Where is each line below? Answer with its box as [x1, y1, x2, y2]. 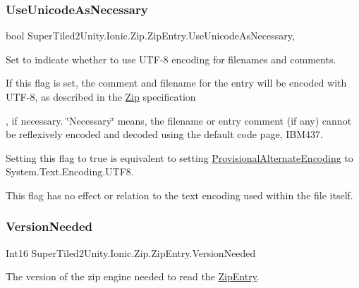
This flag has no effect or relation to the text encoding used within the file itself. [6, 187, 353, 202]
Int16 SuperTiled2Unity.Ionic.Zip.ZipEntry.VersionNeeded [6, 245, 256, 260]
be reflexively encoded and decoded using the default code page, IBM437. [6, 127, 323, 142]
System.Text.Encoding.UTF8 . [6, 164, 134, 179]
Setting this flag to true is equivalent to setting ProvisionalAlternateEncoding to [6, 150, 353, 165]
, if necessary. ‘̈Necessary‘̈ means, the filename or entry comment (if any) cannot [6, 113, 352, 127]
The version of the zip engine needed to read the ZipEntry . [6, 269, 260, 284]
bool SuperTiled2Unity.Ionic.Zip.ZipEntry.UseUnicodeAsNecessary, [6, 28, 295, 43]
